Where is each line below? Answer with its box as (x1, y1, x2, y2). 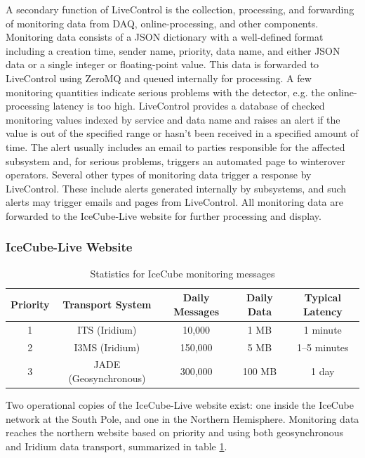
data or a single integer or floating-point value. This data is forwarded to (6, 57, 319, 72)
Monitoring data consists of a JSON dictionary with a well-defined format (6, 30, 324, 44)
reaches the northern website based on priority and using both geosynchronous (6, 425, 343, 440)
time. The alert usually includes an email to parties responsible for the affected (6, 139, 345, 154)
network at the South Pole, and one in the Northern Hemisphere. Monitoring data (6, 411, 359, 426)
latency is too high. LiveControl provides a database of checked (53, 98, 325, 113)
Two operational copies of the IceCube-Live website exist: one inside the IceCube (6, 398, 354, 412)
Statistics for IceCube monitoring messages (90, 266, 275, 280)
